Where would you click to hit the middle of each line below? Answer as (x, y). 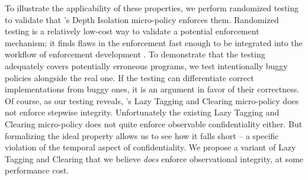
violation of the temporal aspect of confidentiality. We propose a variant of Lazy (150, 147)
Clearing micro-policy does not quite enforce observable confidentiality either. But (154, 123)
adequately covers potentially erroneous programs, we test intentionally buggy (146, 65)
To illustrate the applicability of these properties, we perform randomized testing (152, 8)
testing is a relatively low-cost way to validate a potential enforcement (132, 31)
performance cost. (37, 170)
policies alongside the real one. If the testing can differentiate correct (129, 77)
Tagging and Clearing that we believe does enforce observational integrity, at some (154, 158)
